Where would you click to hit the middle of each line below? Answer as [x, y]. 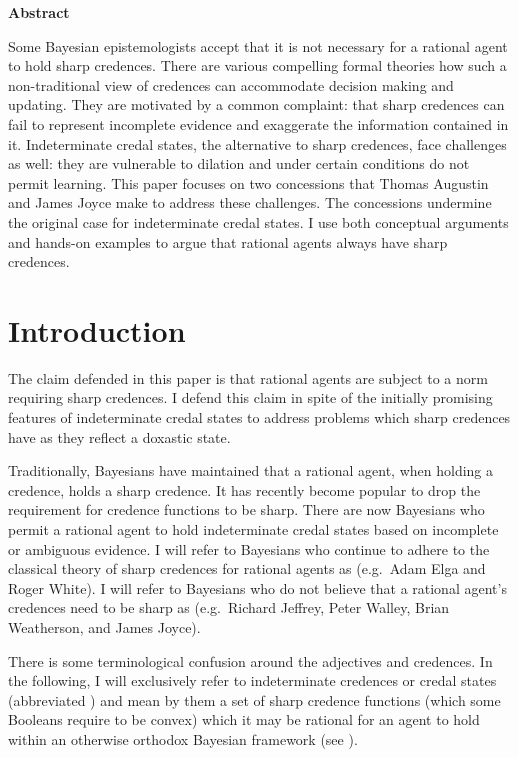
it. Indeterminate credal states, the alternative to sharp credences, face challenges [257, 143]
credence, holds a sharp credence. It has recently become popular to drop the [244, 489]
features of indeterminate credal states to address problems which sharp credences [259, 417]
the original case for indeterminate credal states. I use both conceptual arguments [258, 221]
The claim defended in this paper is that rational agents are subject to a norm [248, 377]
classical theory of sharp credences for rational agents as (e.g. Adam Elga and [247, 568]
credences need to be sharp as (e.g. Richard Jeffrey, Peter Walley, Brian [229, 607]
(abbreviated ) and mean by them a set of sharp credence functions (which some [254, 699]
